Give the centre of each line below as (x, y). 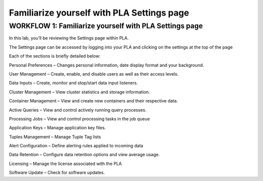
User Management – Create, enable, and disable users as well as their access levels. (94, 74)
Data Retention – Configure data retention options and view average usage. (85, 155)
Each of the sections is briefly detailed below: (55, 56)
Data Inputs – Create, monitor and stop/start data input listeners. (74, 83)
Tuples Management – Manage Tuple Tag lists (55, 137)
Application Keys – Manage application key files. (57, 128)
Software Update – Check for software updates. (57, 173)
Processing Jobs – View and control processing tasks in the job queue (80, 119)
